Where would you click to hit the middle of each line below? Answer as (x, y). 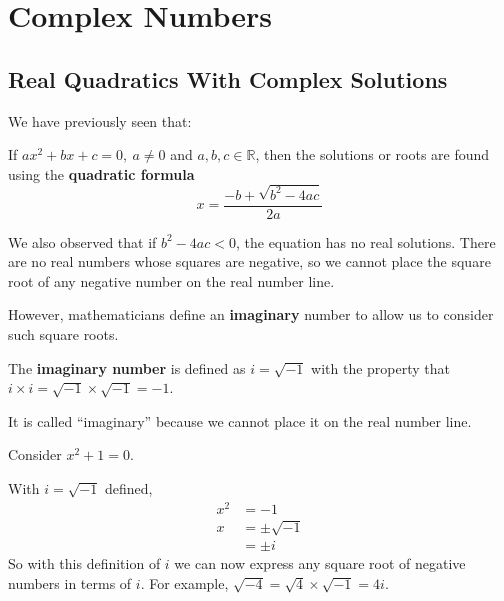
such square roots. (63, 334)
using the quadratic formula (101, 173)
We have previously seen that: (100, 120)
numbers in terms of (70, 582)
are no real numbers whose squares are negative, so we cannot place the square (249, 261)
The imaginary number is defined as (127, 367)
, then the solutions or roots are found (372, 154)
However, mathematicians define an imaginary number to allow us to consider (251, 314)
